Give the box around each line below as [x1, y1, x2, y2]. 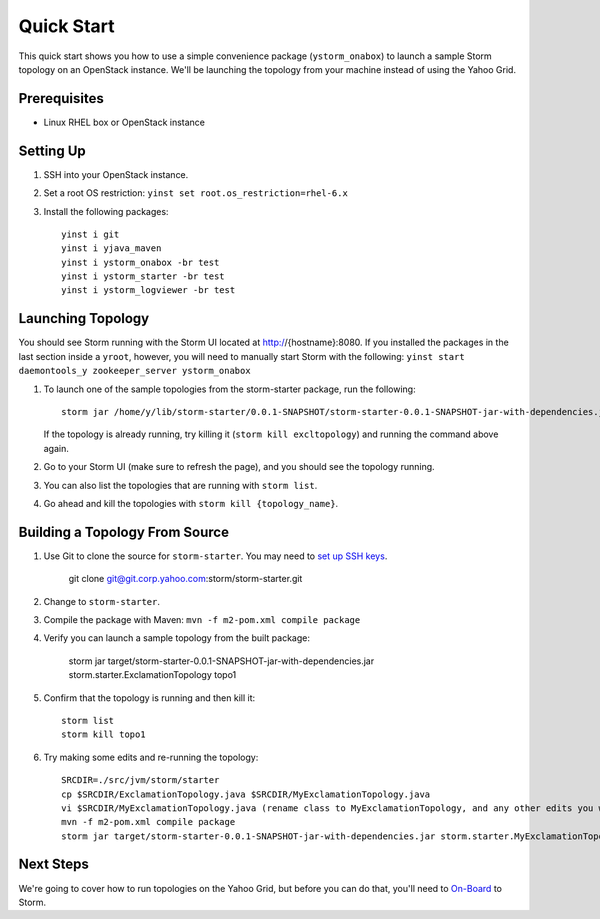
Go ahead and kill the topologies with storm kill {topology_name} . [43, 497, 339, 509]
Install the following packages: [43, 205, 169, 217]
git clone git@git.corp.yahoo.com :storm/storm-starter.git [68, 573, 303, 585]
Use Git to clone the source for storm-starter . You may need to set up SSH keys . [43, 550, 388, 562]
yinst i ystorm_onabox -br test [61, 256, 220, 268]
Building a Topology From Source [18, 523, 230, 540]
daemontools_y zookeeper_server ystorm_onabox [18, 365, 251, 377]
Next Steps [18, 856, 89, 873]
